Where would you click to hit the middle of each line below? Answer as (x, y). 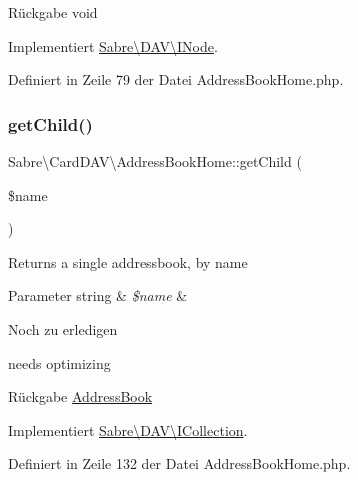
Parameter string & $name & (98, 295)
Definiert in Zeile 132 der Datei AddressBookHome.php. (179, 463)
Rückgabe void (53, 12)
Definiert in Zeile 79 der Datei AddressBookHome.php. (176, 79)
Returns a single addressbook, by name (128, 261)
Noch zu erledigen (63, 328)
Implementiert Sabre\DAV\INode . (113, 45)
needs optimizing (59, 362)
